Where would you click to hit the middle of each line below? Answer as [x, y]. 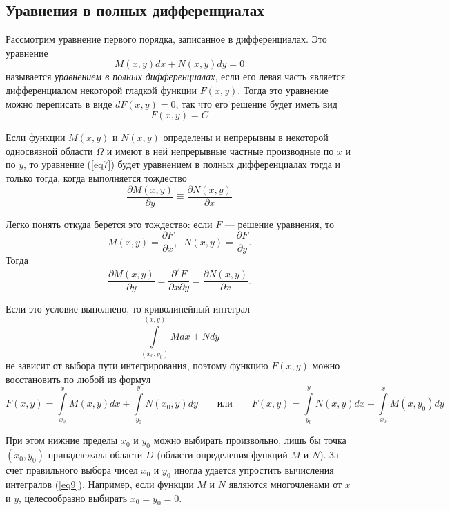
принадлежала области [95, 455]
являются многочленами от [285, 484]
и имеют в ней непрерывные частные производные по [220, 150]
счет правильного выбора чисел [72, 470]
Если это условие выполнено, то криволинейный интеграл [128, 309]
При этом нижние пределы [62, 440]
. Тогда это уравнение [283, 90]
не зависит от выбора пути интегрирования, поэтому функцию [137, 365]
